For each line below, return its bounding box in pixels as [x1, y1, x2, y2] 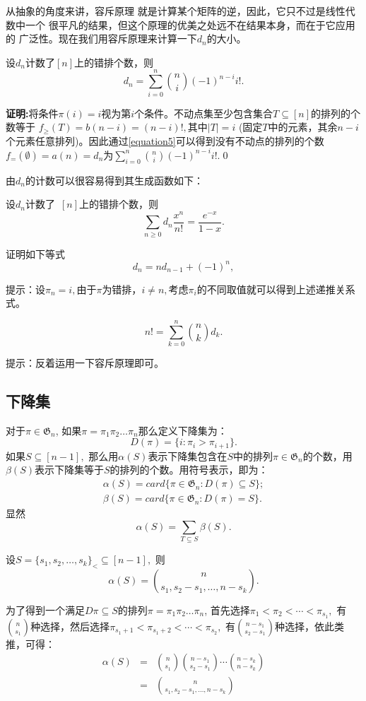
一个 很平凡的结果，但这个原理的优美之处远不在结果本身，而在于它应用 [25, 17, 355, 32]
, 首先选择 [204, 602, 250, 617]
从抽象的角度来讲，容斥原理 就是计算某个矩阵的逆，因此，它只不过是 [6, 4, 326, 18]
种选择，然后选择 [30, 618, 110, 633]
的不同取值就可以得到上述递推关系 [196, 281, 355, 296]
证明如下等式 [6, 246, 65, 261]
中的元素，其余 [268, 119, 338, 134]
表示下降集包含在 [148, 448, 228, 463]
